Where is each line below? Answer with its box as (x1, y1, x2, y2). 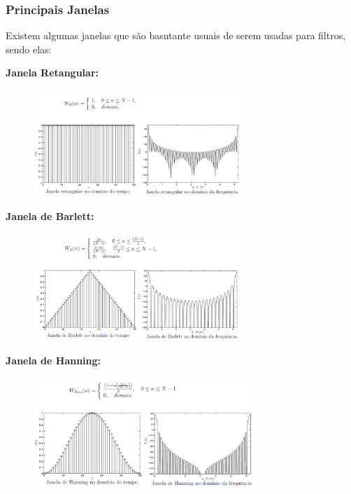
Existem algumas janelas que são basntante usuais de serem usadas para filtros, (6, 28, 346, 43)
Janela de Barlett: (6, 209, 94, 224)
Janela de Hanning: (6, 353, 101, 368)
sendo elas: (6, 41, 52, 56)
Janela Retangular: (6, 65, 99, 80)
